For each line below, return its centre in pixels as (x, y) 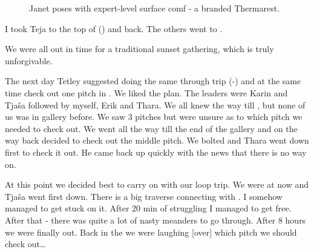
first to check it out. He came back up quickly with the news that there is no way (156, 152)
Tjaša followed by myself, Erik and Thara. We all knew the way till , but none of (155, 104)
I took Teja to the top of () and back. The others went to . (114, 28)
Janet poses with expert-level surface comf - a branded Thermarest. (155, 8)
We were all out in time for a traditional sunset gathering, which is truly (139, 49)
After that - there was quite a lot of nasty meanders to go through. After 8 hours (155, 220)
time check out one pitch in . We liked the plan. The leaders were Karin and (146, 92)
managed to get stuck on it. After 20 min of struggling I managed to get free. (148, 208)
